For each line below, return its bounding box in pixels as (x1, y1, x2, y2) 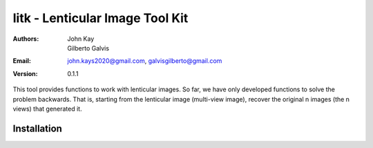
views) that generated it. (12, 104, 82, 113)
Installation (12, 122, 62, 134)
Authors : (12, 35, 39, 43)
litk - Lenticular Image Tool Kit (12, 10, 189, 26)
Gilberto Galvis (67, 44, 110, 52)
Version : (12, 69, 38, 77)
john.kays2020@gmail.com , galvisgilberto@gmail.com (67, 57, 222, 65)
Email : (12, 57, 31, 65)
